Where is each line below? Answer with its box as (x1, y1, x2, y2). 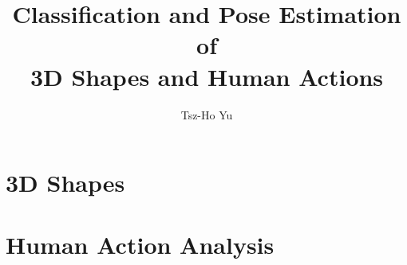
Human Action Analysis (6, 228, 275, 261)
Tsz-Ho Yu (180, 106, 233, 123)
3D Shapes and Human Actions (30, 60, 384, 92)
